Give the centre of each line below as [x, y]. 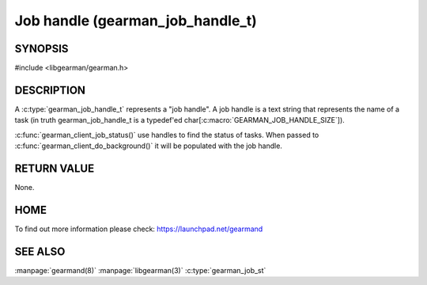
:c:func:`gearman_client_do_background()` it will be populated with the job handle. [148, 146]
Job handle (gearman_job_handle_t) [136, 21]
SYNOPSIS [42, 49]
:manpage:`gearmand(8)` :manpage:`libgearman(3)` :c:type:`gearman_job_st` [140, 270]
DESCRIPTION [50, 90]
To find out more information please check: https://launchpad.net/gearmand [139, 229]
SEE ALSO [40, 251]
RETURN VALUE [55, 168]
